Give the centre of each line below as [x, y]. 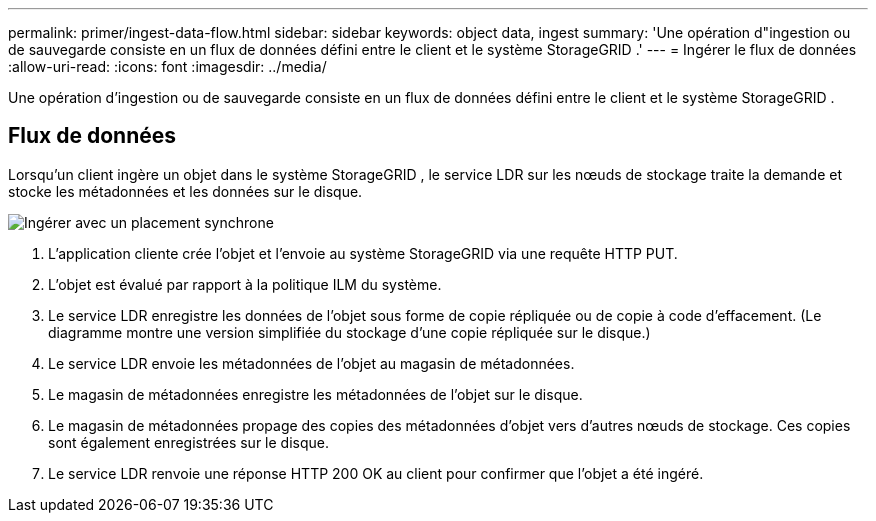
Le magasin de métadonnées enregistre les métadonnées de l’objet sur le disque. [315, 394]
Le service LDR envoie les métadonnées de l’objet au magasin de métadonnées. [311, 363]
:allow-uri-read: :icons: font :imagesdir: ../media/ [167, 66]
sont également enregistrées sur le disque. [188, 442]
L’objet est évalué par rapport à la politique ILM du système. [245, 284]
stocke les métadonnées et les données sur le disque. [185, 191]
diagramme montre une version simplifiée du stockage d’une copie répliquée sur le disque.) [349, 332]
